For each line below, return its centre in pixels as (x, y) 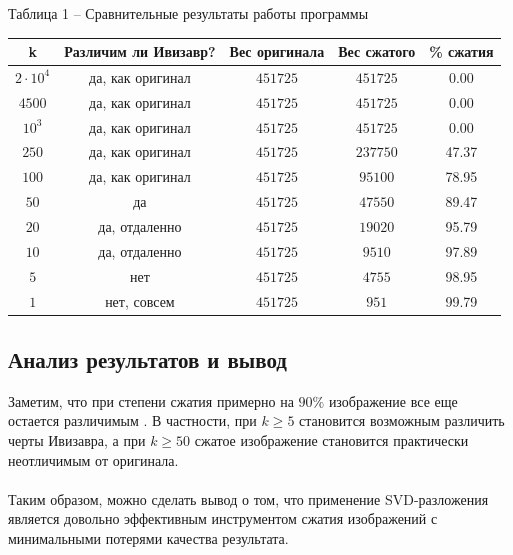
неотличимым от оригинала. (93, 459)
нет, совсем (140, 300)
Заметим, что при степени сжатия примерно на (151, 400)
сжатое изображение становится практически (331, 440)
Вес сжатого (377, 51)
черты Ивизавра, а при (77, 440)
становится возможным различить (402, 420)
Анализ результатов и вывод (147, 359)
